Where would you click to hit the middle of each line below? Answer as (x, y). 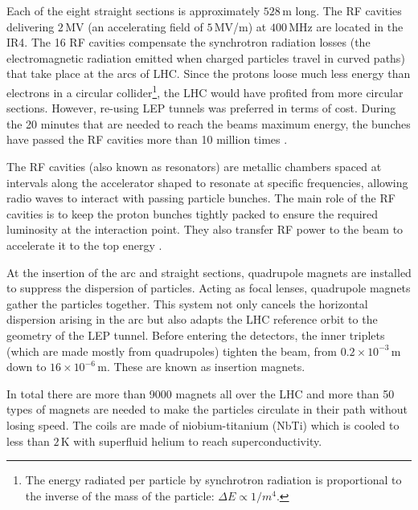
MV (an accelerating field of (134, 26)
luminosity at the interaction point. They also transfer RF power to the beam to (205, 229)
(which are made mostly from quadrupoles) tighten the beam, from (172, 351)
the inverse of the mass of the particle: (120, 495)
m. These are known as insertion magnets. (201, 367)
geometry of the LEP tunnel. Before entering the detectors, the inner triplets (196, 335)
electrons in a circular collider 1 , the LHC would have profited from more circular (205, 91)
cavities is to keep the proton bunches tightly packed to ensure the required (193, 213)
